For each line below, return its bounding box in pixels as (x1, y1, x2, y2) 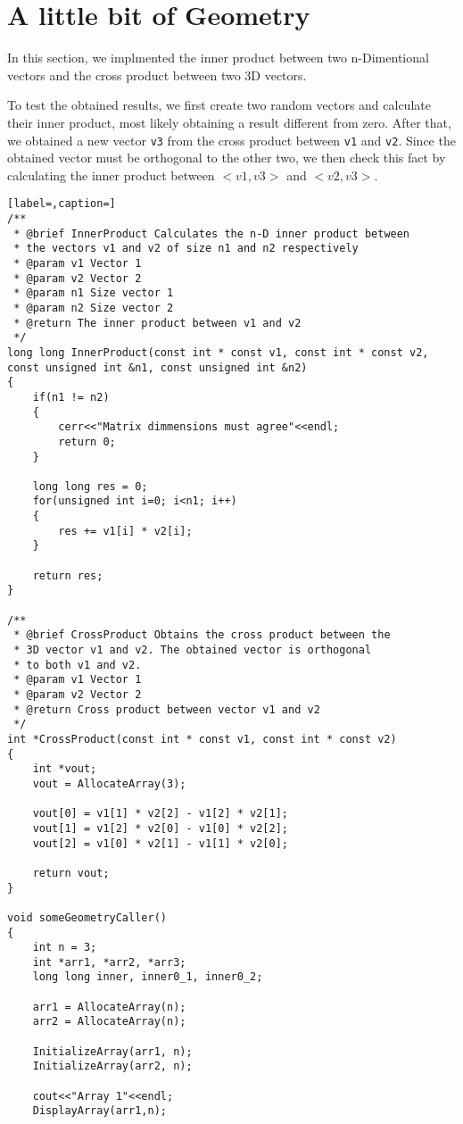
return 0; (58, 435, 116, 448)
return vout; (32, 866, 110, 879)
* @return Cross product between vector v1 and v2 (13, 703, 320, 716)
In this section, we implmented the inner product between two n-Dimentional (7, 48, 429, 67)
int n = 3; (32, 941, 97, 954)
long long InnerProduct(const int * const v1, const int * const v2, (7, 346, 429, 359)
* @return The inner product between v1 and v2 (13, 316, 302, 329)
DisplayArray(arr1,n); (32, 1104, 167, 1118)
